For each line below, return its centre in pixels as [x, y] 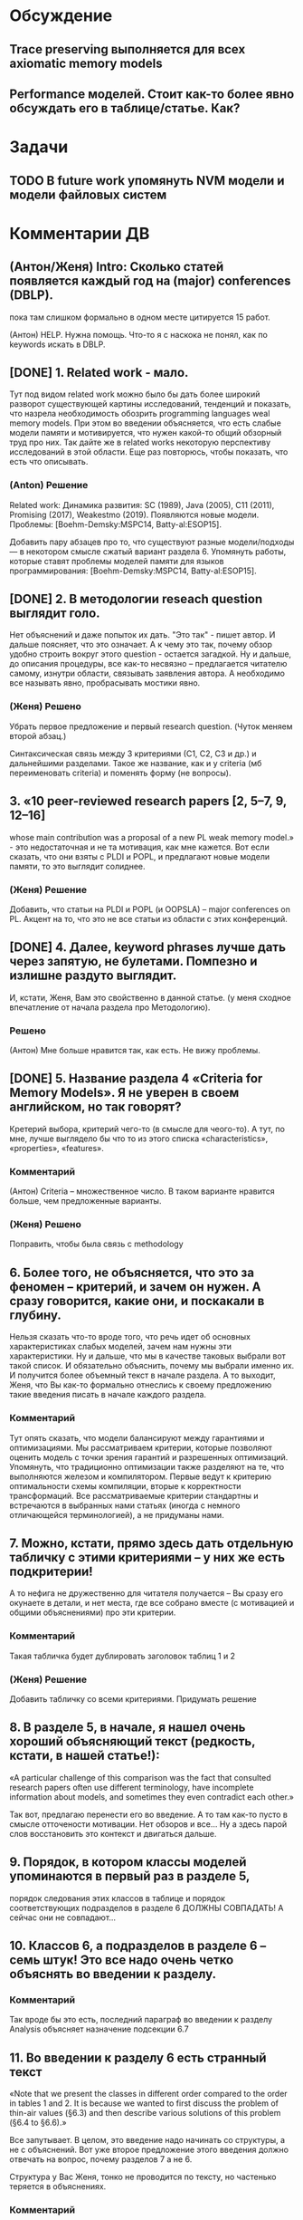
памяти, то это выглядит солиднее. [78, 866]
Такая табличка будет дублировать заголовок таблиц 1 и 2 [123, 1656]
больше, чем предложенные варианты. [85, 1201]
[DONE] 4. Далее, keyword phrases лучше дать [148, 947]
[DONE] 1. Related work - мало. [99, 372]
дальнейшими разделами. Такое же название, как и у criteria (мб [136, 763]
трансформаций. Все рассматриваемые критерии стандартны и [134, 1495]
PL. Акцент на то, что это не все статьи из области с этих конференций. [148, 918]
